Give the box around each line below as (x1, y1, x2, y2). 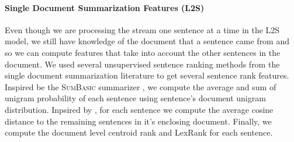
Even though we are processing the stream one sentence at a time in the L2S (5, 23, 280, 35)
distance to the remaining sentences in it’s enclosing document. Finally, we (5, 115, 272, 127)
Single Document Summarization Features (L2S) (5, 1, 205, 13)
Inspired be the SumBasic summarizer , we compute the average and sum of (5, 80, 276, 93)
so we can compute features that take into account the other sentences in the (5, 46, 281, 58)
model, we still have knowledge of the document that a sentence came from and (5, 35, 290, 47)
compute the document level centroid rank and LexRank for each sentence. (5, 126, 273, 139)
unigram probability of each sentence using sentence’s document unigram (5, 92, 266, 104)
